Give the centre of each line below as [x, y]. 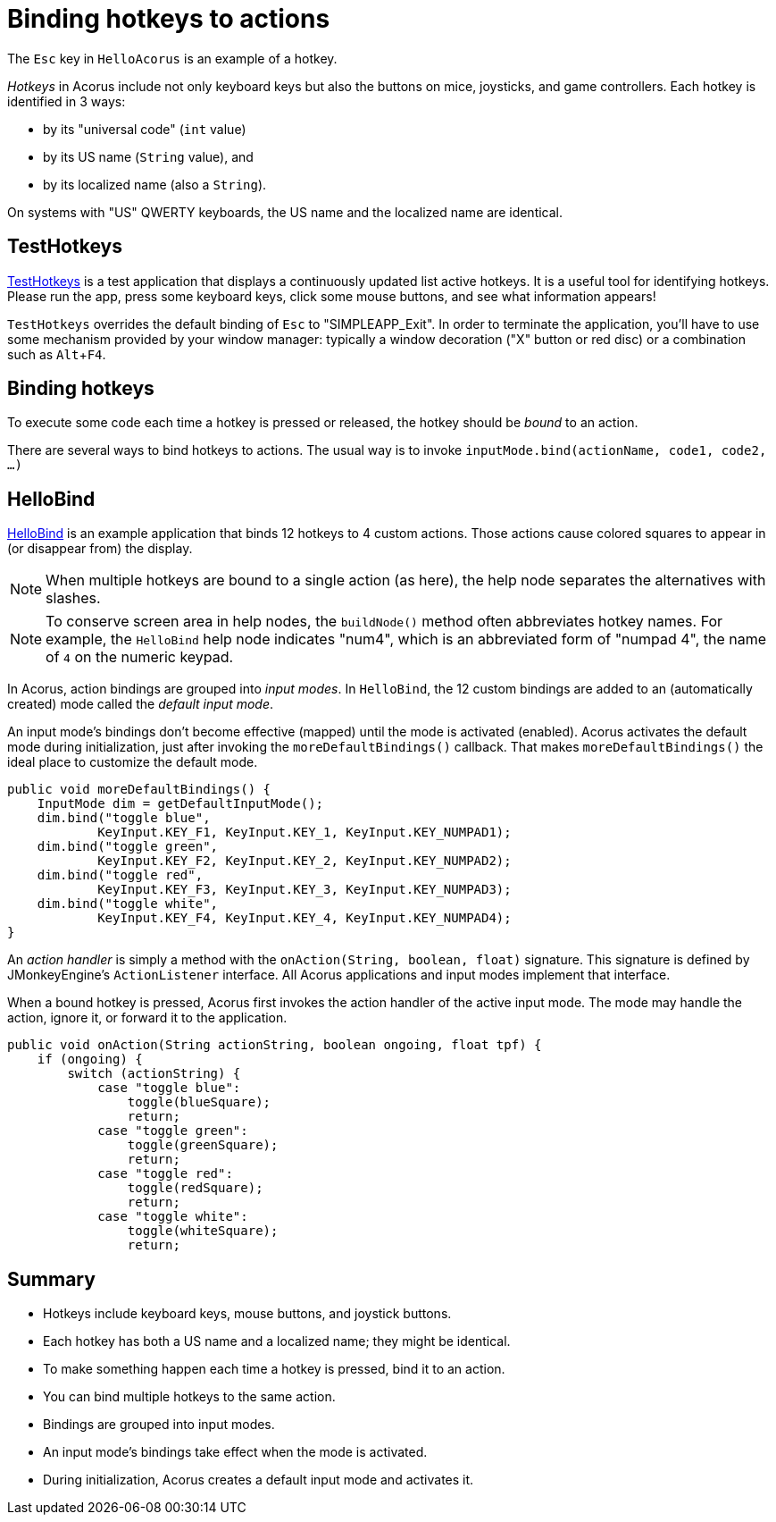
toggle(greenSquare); [203, 1145]
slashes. [73, 598]
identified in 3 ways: [67, 101]
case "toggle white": [173, 1217]
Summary [51, 1279]
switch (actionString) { [154, 1074]
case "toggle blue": [169, 1088]
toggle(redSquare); [195, 1188]
